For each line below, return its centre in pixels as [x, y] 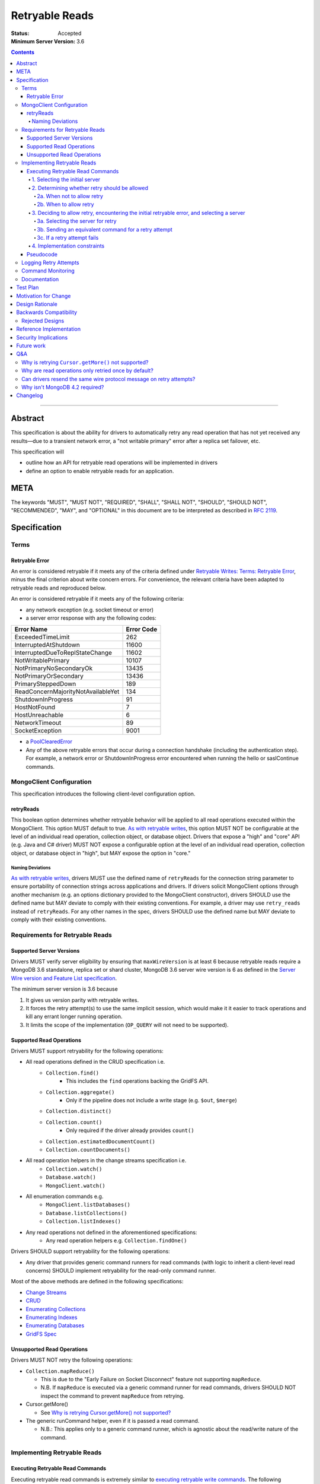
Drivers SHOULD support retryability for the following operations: [90, 1251]
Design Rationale [37, 304]
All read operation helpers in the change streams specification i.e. [106, 1160]
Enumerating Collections [56, 1309]
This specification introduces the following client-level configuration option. [103, 794]
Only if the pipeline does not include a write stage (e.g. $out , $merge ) [151, 1101]
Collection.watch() [74, 1169]
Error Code [142, 629]
